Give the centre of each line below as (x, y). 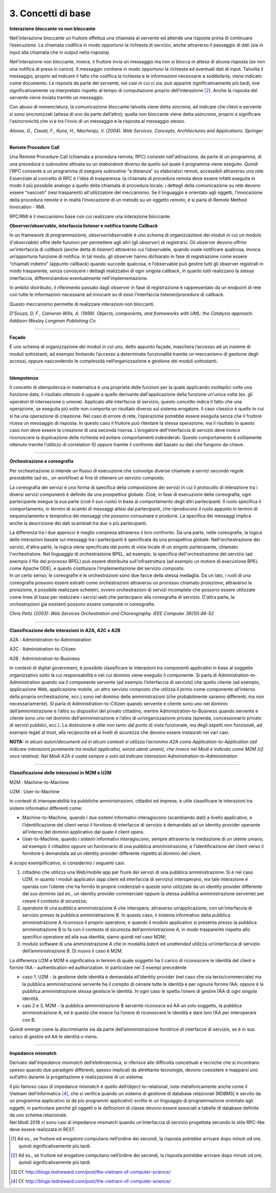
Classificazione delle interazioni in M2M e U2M (61, 773)
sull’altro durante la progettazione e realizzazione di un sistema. (77, 1077)
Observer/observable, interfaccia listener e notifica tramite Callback (84, 226)
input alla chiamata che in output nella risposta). (60, 52)
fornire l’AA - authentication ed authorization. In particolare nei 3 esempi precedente (98, 968)
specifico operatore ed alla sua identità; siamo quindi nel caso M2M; (94, 937)
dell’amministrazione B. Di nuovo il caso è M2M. (73, 951)
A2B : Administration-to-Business (45, 658)
